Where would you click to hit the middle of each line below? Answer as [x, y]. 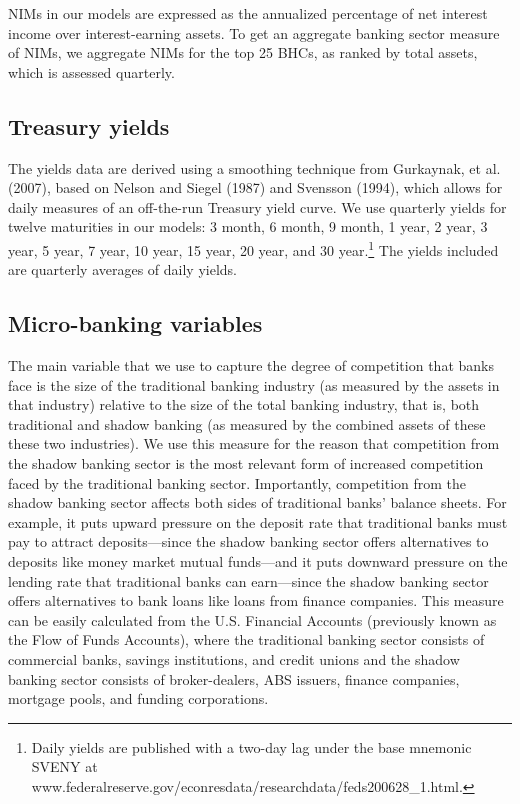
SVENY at [64, 766]
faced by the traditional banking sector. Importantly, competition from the [237, 482]
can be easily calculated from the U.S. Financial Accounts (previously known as [252, 619]
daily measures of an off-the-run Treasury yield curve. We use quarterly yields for [257, 206]
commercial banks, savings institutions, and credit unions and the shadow [234, 658]
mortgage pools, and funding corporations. [138, 698]
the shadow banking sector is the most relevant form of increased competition [246, 462]
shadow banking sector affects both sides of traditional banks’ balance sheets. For [257, 502]
